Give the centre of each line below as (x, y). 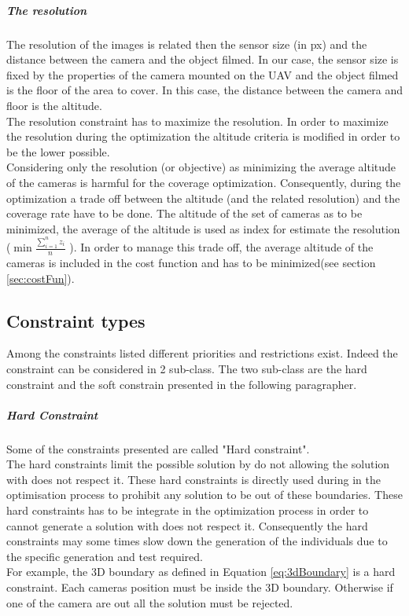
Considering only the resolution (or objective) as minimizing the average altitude (201, 167)
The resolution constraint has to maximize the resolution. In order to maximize (197, 121)
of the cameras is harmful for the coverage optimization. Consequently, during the (204, 182)
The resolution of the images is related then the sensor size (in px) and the (187, 44)
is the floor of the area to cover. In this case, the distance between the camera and (204, 90)
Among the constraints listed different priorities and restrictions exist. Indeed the (202, 353)
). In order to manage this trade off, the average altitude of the (221, 247)
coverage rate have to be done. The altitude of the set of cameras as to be (184, 213)
